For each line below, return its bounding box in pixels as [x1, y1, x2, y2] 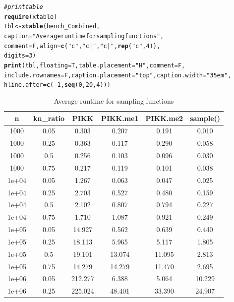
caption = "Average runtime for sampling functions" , [4, 32, 164, 40]
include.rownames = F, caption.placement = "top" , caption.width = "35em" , [4, 71, 232, 79]
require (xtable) [4, 13, 58, 20]
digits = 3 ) [4, 52, 36, 60]
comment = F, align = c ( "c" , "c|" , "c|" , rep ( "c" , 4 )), [4, 42, 161, 50]
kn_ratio [33, 113, 64, 123]
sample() [190, 113, 221, 123]
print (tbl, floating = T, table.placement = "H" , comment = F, [4, 61, 185, 69]
